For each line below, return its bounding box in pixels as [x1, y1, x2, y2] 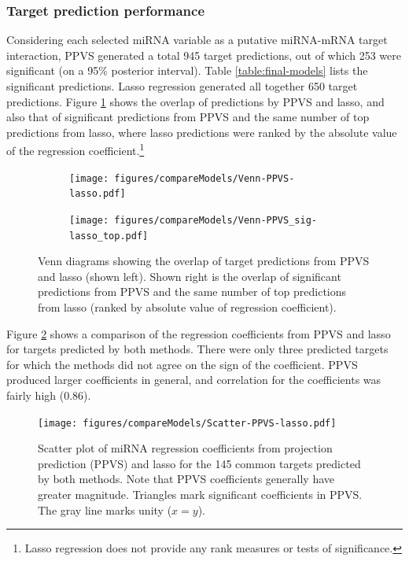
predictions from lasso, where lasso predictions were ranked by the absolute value [6, 124, 397, 140]
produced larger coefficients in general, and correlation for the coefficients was [6, 371, 381, 388]
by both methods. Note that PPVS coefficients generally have [38, 471, 335, 487]
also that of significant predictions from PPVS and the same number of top [6, 109, 370, 125]
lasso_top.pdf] [69, 230, 149, 242]
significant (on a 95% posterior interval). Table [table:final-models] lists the [6, 62, 368, 79]
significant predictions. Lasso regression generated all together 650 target [6, 78, 358, 94]
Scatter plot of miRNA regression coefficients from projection [38, 440, 333, 456]
